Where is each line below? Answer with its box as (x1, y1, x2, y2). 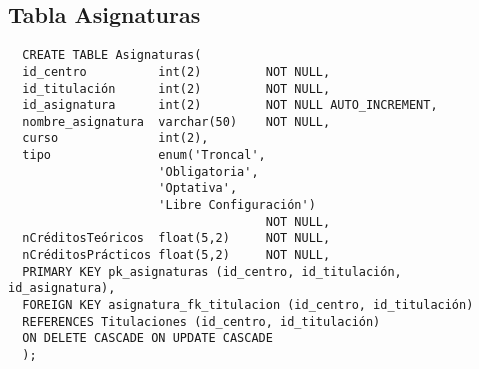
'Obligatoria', (158, 164, 259, 179)
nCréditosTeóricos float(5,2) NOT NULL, (22, 231, 331, 246)
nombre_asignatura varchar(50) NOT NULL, (22, 114, 331, 129)
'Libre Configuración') (158, 198, 316, 213)
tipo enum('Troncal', (22, 148, 266, 163)
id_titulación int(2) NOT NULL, (22, 81, 331, 96)
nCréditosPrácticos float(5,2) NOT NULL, (22, 248, 331, 263)
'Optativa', (158, 181, 238, 196)
